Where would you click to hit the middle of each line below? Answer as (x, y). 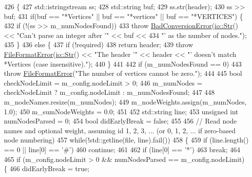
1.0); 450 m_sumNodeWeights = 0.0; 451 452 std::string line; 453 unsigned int (121, 111)
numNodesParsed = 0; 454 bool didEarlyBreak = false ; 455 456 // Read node (120, 121)
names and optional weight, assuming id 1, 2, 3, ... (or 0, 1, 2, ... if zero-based (120, 130)
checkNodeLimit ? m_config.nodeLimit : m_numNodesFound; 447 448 (109, 92)
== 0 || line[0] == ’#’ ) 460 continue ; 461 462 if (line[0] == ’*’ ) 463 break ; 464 (122, 149)
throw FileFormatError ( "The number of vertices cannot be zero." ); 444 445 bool (123, 73)
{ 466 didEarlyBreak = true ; (47, 168)
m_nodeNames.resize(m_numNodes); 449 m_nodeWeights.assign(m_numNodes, (125, 101)
